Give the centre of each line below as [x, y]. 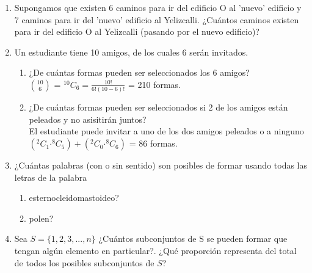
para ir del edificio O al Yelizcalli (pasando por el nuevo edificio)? [137, 31]
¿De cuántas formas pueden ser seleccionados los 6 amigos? [139, 72]
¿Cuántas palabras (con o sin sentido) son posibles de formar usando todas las [161, 165]
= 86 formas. [153, 143]
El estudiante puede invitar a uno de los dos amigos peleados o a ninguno [166, 131]
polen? [41, 218]
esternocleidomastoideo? [74, 198]
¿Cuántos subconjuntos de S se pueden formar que [193, 238]
